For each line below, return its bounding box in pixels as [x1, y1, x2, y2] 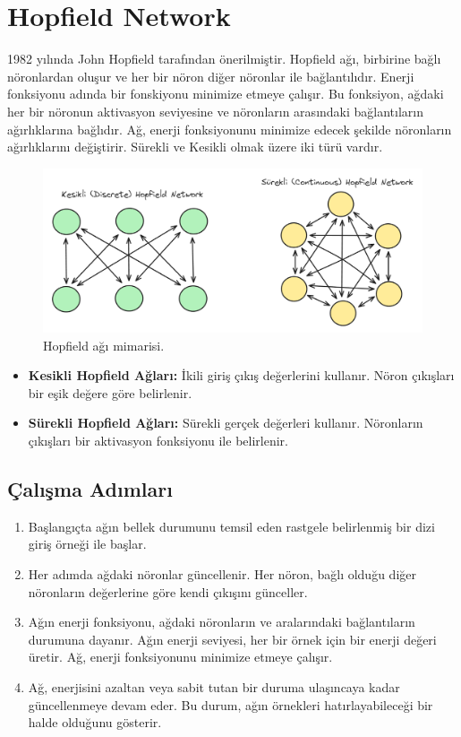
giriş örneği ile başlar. [28, 534, 147, 553]
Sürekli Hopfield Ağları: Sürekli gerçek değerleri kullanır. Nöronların [28, 413, 423, 432]
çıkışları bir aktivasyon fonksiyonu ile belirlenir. [28, 431, 288, 450]
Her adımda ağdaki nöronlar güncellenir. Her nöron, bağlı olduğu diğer [28, 565, 416, 584]
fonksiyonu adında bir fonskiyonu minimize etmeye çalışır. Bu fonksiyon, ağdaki [7, 84, 444, 103]
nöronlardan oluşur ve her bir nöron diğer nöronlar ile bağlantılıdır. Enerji [7, 66, 414, 85]
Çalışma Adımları [7, 475, 173, 503]
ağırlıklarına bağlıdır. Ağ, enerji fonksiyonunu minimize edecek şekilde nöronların [7, 119, 452, 138]
